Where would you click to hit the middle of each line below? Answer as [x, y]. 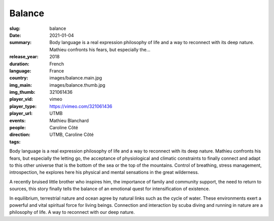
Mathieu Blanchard [69, 120]
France [57, 70]
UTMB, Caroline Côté [72, 135]
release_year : [24, 57]
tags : [15, 141]
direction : [20, 135]
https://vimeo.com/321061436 [81, 106]
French [57, 64]
